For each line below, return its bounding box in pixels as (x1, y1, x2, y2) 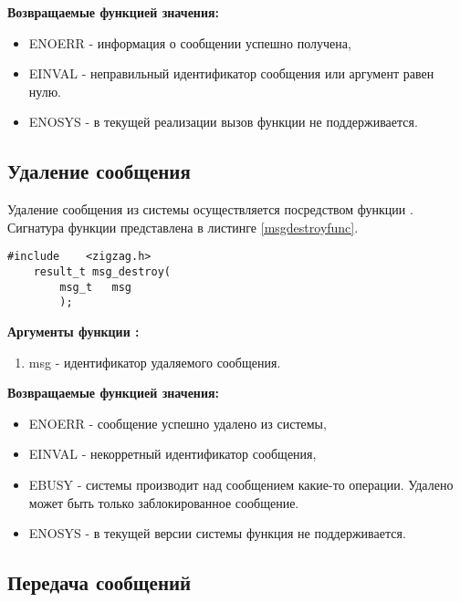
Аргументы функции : (7, 321, 140, 340)
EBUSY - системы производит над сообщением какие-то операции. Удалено (28, 474, 454, 493)
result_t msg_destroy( (33, 265, 171, 279)
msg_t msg (59, 280, 132, 294)
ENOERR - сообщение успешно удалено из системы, (28, 413, 327, 432)
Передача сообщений (7, 568, 192, 597)
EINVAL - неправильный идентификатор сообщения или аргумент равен (28, 64, 434, 83)
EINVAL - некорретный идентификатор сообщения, (28, 444, 317, 463)
